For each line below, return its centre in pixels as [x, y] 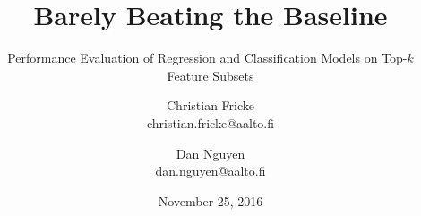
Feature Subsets [210, 75]
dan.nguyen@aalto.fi [210, 171]
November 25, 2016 [210, 200]
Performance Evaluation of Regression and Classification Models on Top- [207, 58]
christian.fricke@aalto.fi [210, 122]
